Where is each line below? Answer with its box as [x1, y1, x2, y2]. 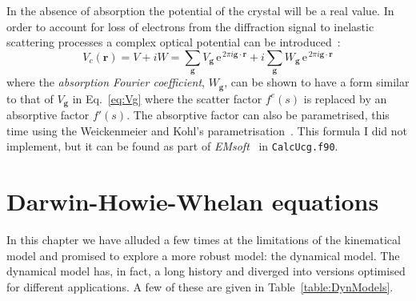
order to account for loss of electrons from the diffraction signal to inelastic [6, 18, 374, 34]
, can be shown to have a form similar [224, 74, 410, 90]
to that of [6, 90, 54, 106]
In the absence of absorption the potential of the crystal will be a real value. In [6, 2, 394, 18]
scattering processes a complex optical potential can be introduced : [6, 34, 341, 50]
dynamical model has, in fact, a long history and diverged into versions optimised [6, 263, 406, 279]
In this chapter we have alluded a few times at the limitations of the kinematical [6, 231, 401, 248]
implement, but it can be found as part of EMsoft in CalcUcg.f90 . [6, 138, 338, 155]
